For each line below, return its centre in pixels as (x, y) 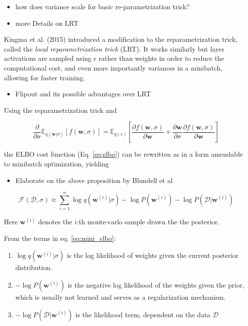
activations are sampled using (48, 58)
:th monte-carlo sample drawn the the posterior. (148, 222)
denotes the (55, 222)
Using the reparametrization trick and (60, 110)
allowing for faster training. (45, 77)
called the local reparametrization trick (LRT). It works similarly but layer (114, 48)
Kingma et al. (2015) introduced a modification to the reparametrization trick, (121, 39)
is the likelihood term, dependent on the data (143, 314)
